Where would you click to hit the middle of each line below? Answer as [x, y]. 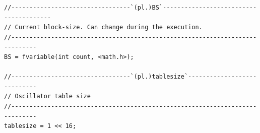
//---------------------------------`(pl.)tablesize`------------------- [131, 77]
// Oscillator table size [47, 96]
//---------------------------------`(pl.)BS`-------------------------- [131, 8]
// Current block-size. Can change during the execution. [103, 27]
